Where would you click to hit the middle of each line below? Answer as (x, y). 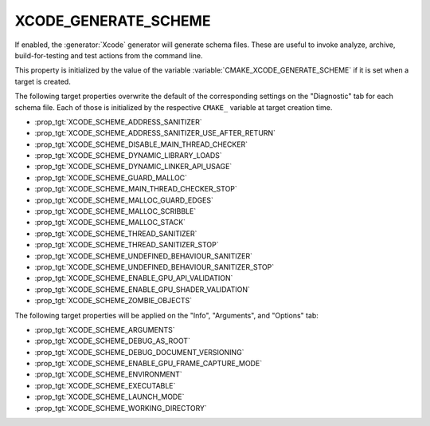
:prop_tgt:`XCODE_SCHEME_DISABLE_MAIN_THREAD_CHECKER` (141, 144)
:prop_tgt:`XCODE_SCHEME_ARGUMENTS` (105, 329)
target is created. (43, 81)
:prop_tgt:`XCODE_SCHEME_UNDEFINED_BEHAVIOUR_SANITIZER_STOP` (154, 266)
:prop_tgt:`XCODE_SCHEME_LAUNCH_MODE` (109, 397)
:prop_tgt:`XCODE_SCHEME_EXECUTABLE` (105, 385)
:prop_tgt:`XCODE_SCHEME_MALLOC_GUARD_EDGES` (124, 200)
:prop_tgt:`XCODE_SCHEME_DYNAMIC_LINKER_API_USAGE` (133, 167)
